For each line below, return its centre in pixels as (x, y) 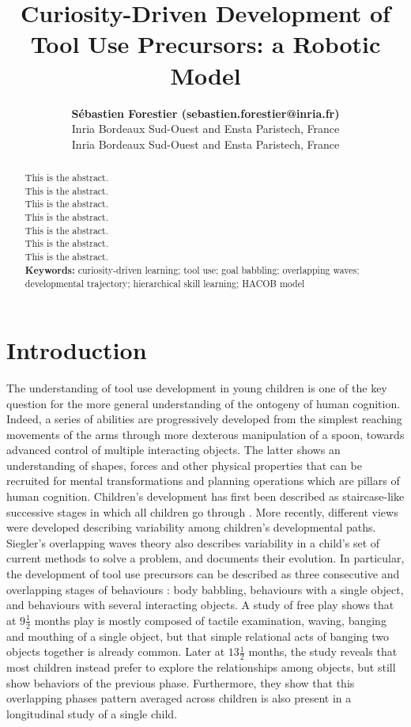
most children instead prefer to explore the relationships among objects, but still (201, 667)
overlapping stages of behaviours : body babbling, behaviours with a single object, (205, 589)
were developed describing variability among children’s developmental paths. (191, 527)
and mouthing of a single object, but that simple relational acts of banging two (198, 636)
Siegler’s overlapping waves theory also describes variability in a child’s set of (193, 542)
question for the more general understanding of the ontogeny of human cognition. (204, 403)
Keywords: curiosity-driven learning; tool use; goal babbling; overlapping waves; (192, 270)
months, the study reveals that (323, 651)
